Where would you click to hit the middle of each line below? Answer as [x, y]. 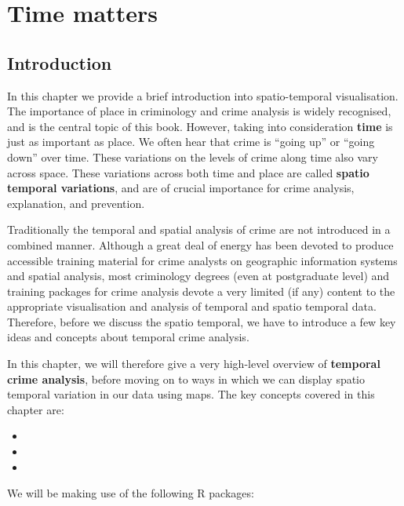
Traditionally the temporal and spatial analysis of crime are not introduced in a [199, 229]
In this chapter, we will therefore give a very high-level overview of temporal [194, 364]
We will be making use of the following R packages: [131, 493]
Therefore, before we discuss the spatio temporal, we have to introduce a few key [202, 321]
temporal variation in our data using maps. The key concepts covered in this [191, 394]
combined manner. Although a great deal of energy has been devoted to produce [200, 244]
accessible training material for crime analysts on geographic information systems [202, 260]
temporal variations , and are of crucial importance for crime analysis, [181, 188]
